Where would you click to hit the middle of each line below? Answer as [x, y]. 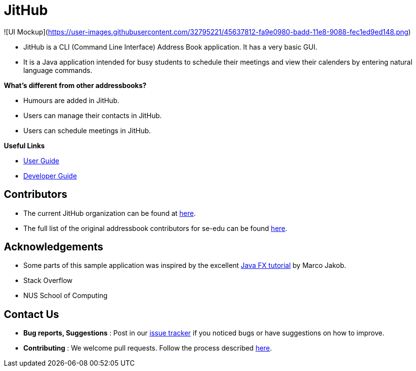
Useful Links [25, 145]
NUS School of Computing [66, 296]
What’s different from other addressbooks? [75, 85]
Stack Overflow [48, 281]
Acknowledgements [54, 247]
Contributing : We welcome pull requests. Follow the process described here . [148, 348]
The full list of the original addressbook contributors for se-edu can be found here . [155, 228]
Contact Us [32, 314]
